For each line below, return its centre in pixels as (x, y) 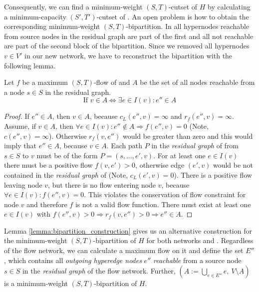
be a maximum (45, 82)
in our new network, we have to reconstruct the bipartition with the (129, 55)
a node (14, 92)
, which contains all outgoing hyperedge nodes (73, 260)
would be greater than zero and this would (188, 136)
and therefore (47, 204)
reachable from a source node (197, 260)
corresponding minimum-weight (52, 26)
